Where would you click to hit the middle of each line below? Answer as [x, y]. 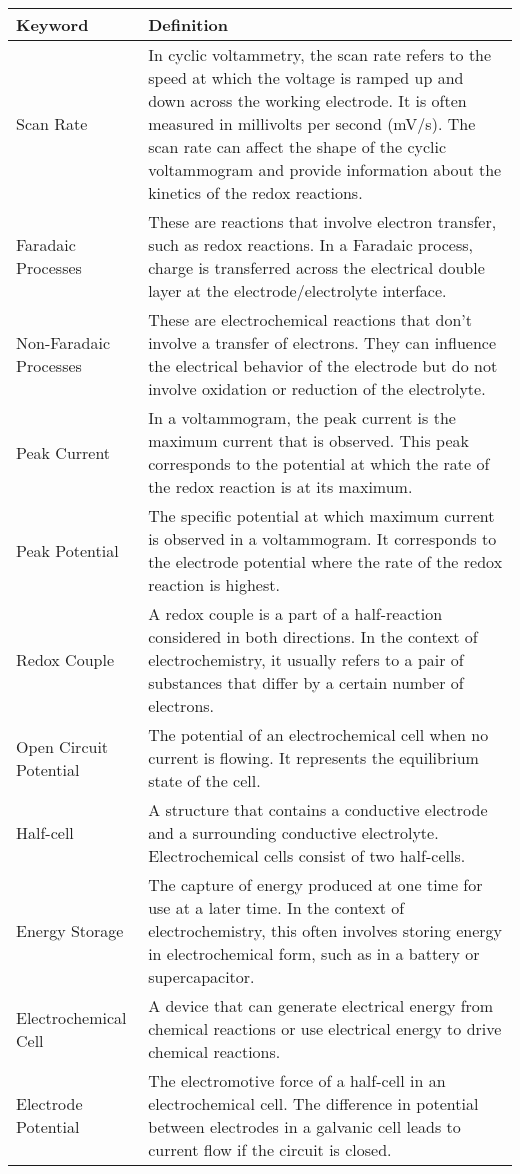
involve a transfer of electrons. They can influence [322, 342]
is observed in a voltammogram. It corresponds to [322, 538]
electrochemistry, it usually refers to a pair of [306, 659]
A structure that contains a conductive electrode [318, 809]
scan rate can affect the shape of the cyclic [297, 146]
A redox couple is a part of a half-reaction [295, 613]
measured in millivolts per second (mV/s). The [312, 123]
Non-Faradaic [63, 342]
